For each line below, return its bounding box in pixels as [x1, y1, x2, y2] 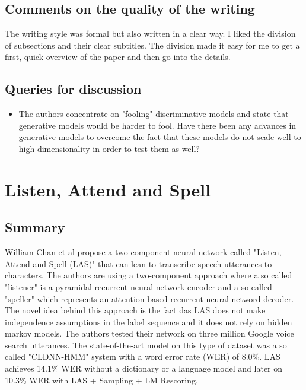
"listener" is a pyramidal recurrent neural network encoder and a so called [5, 280, 272, 293]
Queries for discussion [5, 80, 142, 98]
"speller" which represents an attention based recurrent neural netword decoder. [5, 292, 294, 305]
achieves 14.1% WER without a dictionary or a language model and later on [5, 362, 283, 375]
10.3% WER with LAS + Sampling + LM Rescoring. [5, 373, 198, 386]
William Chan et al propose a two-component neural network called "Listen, [5, 246, 282, 258]
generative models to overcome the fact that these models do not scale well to [18, 131, 301, 143]
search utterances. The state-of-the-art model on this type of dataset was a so [5, 338, 287, 351]
